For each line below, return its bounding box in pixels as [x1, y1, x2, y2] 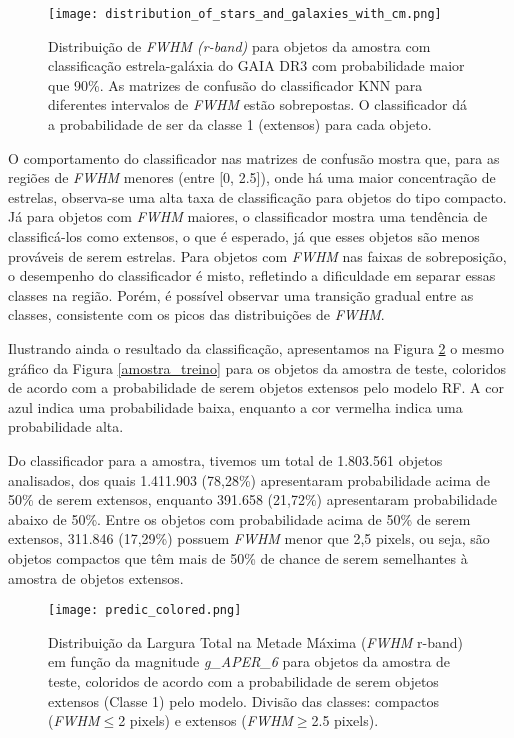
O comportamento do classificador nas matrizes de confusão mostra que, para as [8, 147, 500, 168]
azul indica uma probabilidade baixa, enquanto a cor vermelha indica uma [8, 396, 463, 417]
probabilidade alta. [8, 416, 124, 437]
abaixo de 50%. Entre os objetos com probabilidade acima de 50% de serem [8, 508, 471, 529]
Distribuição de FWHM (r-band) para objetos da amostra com [48, 35, 431, 56]
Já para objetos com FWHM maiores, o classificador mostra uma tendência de [8, 206, 488, 227]
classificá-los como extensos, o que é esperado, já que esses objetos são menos [8, 226, 480, 246]
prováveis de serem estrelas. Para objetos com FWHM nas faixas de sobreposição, [8, 245, 507, 266]
